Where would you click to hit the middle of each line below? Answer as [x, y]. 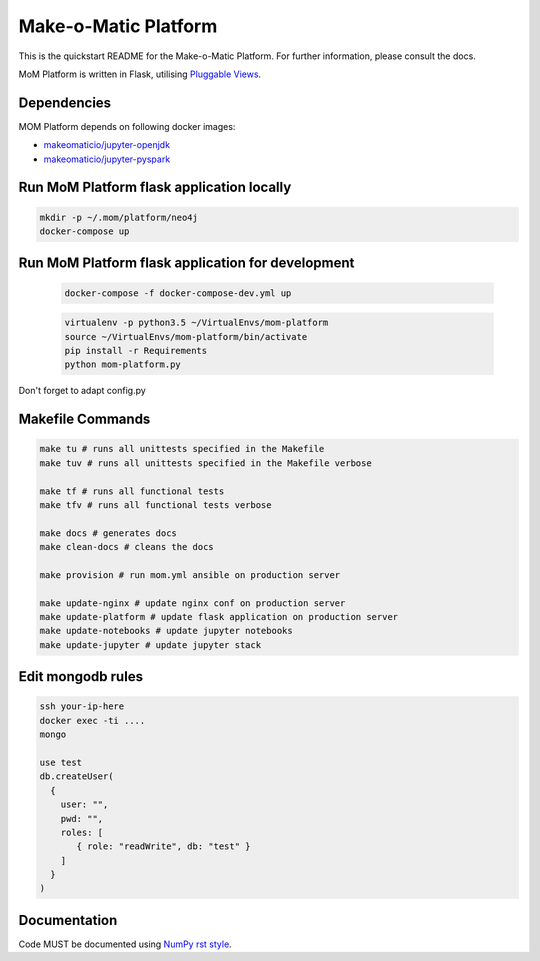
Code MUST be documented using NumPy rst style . [125, 944]
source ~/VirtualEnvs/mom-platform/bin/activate [186, 336]
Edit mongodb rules [81, 676]
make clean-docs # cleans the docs [126, 547]
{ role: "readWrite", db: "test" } [163, 846]
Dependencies [65, 102]
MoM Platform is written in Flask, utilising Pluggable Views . [140, 74]
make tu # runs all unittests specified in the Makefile [182, 449]
